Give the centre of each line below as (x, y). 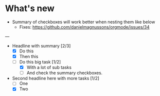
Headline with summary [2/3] (41, 46)
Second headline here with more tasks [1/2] (56, 79)
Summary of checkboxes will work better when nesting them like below (84, 22)
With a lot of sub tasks (49, 67)
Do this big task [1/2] (40, 62)
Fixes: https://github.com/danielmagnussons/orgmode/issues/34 (84, 27)
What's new (30, 8)
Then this (29, 56)
